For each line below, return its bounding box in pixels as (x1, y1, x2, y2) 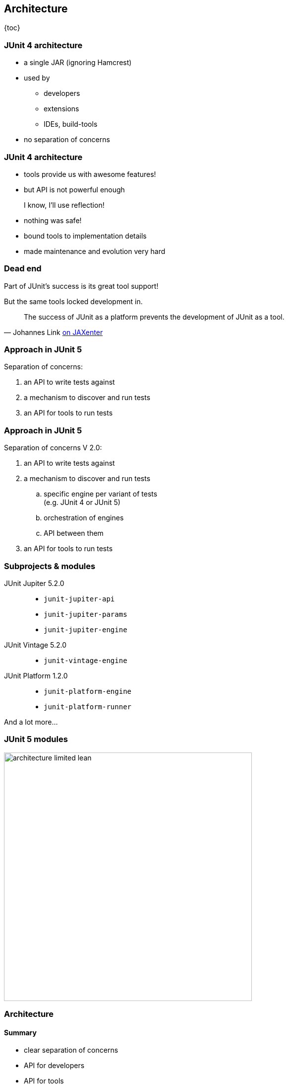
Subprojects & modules (4, 561, 96, 571)
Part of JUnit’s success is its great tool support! (4, 281, 159, 290)
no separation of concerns (24, 135, 110, 144)
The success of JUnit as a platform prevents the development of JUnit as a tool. (24, 312, 285, 321)
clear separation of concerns (24, 1046, 118, 1055)
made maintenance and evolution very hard (24, 247, 166, 255)
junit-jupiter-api (44, 594, 115, 603)
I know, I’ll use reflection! (24, 200, 105, 209)
